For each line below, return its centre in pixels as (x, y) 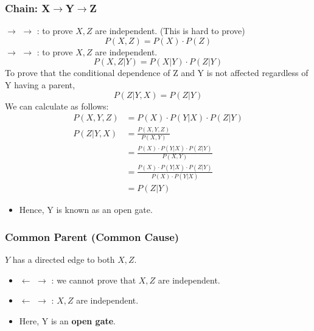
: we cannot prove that (94, 280)
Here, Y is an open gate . (68, 320)
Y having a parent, (40, 85)
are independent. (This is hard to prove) (170, 31)
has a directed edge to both (64, 260)
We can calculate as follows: (57, 106)
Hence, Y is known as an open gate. (86, 210)
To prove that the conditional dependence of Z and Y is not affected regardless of (157, 73)
